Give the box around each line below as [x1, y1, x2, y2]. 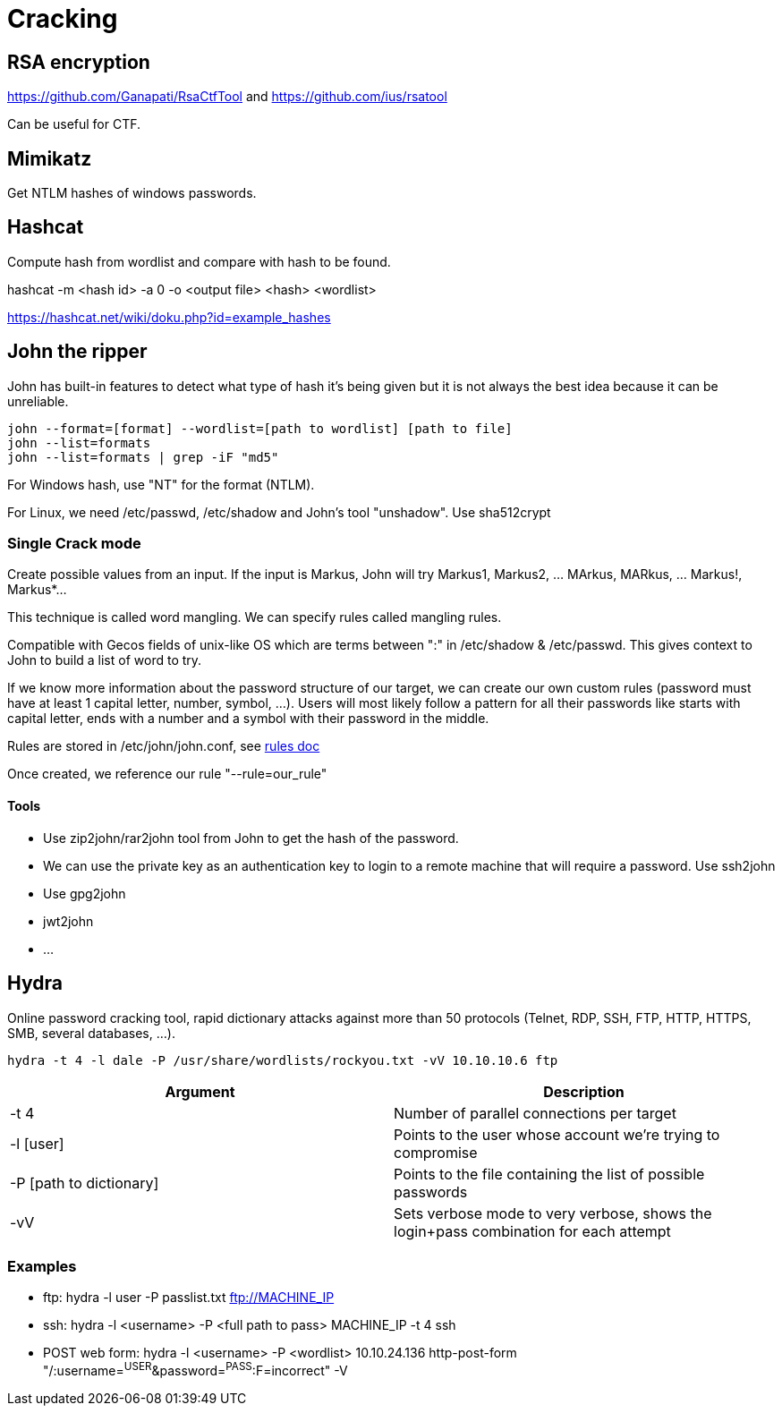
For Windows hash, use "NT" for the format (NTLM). [7, 476, 315, 492]
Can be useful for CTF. [7, 116, 141, 132]
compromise [394, 1143, 478, 1162]
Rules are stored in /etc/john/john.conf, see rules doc [7, 738, 320, 754]
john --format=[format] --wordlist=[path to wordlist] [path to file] [7, 421, 513, 436]
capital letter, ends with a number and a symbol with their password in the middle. [7, 711, 489, 727]
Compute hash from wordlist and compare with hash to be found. [7, 253, 391, 269]
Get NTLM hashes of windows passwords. [7, 185, 257, 201]
